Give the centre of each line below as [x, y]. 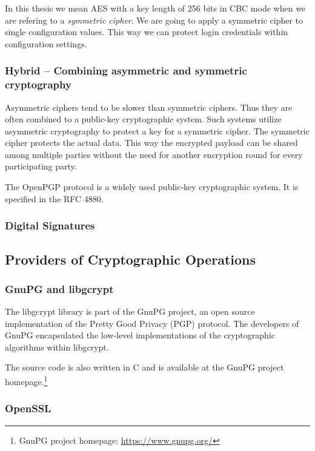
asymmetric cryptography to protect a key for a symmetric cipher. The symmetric [157, 130]
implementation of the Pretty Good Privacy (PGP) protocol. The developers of [152, 323]
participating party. [41, 166]
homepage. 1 [26, 380]
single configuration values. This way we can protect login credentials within [147, 32]
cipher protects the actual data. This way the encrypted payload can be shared [151, 143]
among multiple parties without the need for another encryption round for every [154, 154]
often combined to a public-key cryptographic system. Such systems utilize [143, 119]
